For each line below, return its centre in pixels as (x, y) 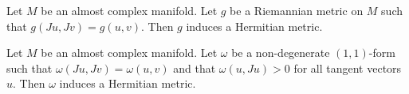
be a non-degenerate (281, 53)
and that (195, 68)
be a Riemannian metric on (297, 10)
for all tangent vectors (348, 68)
